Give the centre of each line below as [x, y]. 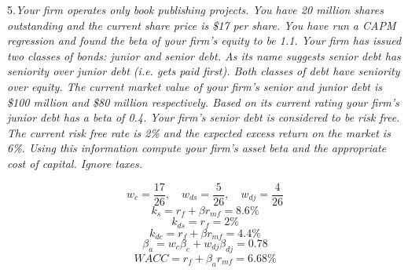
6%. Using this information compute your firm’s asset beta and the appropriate [197, 148]
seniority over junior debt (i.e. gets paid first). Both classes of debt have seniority [204, 71]
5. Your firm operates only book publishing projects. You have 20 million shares [195, 9]
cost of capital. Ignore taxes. [75, 163]
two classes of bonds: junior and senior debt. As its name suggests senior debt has [204, 55]
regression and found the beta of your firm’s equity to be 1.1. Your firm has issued [204, 40]
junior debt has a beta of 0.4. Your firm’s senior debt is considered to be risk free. [204, 117]
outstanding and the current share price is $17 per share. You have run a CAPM [202, 25]
